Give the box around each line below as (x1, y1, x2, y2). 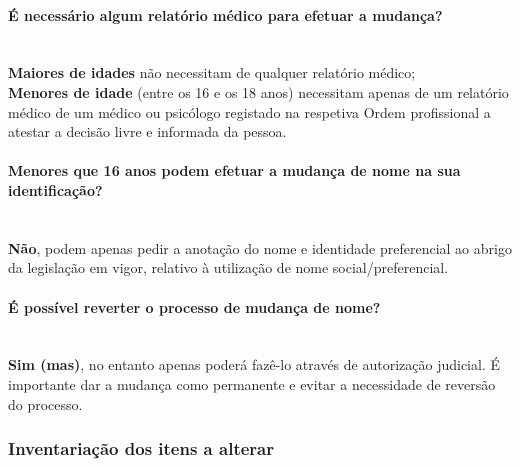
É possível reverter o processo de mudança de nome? (8, 296, 381, 317)
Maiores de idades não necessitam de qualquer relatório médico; (8, 62, 416, 83)
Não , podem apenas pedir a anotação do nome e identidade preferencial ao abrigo (8, 237, 512, 258)
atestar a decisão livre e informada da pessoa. (8, 121, 287, 142)
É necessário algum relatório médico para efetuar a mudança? (8, 4, 443, 25)
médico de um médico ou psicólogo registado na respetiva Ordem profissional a (8, 101, 491, 122)
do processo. (8, 393, 83, 414)
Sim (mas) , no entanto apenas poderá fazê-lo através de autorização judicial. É (8, 354, 500, 375)
